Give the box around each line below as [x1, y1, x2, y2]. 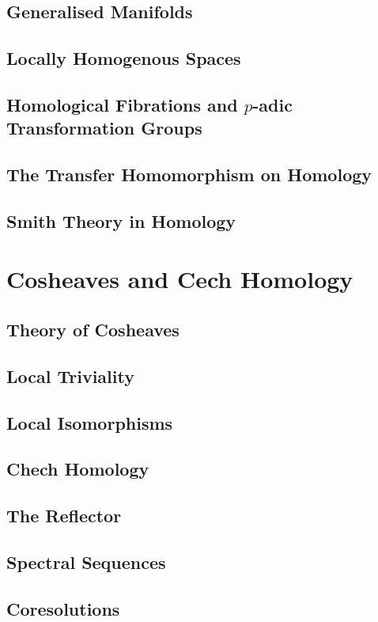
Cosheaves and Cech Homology [6, 263, 353, 295]
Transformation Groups [6, 116, 202, 140]
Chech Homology [6, 457, 149, 481]
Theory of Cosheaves [6, 317, 180, 342]
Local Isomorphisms [6, 410, 173, 434]
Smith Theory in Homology [6, 208, 236, 233]
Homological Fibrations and [6, 92, 238, 116]
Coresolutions [6, 596, 120, 620]
